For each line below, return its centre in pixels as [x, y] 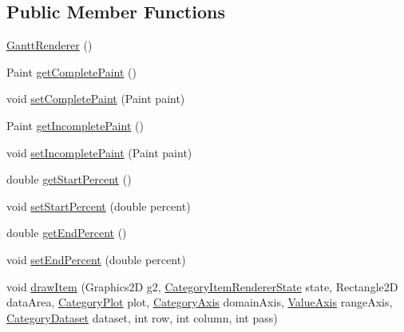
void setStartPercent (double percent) [99, 206]
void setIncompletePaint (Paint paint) [99, 152]
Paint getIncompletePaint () [75, 125]
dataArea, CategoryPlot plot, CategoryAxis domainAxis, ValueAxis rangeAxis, [200, 302]
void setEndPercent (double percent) [96, 259]
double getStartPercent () [69, 179]
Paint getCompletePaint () [71, 71]
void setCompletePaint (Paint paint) [96, 99]
